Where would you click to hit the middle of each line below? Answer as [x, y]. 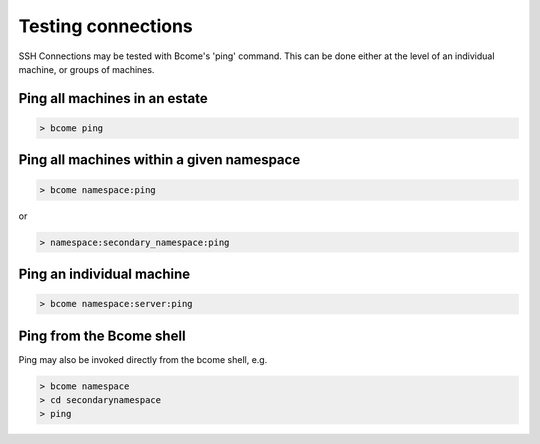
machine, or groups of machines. [86, 69]
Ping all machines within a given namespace [159, 160]
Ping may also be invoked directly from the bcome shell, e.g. [143, 359]
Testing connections [106, 26]
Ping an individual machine [104, 273]
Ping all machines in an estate [113, 98]
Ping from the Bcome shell [102, 335]
